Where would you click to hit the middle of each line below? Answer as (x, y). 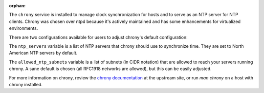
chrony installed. (26, 84)
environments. (23, 28)
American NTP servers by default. (43, 53)
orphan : (17, 6)
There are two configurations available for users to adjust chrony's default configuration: (98, 37)
